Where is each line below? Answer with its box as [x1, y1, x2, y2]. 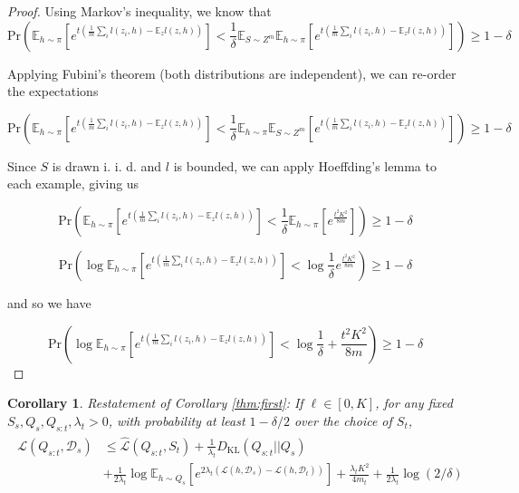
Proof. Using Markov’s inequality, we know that [7, 2, 272, 20]
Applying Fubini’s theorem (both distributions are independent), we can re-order [7, 63, 457, 82]
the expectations [7, 82, 99, 101]
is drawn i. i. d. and [52, 156, 162, 175]
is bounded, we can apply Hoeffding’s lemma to [173, 156, 437, 175]
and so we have [7, 293, 91, 312]
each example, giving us [7, 174, 139, 193]
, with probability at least [108, 411, 245, 430]
